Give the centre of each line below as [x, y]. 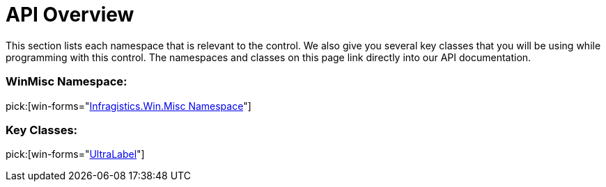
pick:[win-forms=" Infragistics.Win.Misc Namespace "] [129, 106]
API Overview [70, 15]
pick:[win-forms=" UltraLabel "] [75, 154]
